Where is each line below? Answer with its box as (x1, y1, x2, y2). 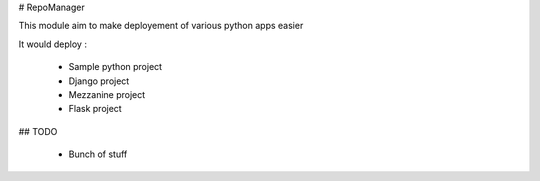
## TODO (18, 125, 58, 137)
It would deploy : (18, 38, 87, 50)
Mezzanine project (68, 88, 146, 100)
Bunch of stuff (68, 148, 128, 160)
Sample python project (68, 61, 163, 73)
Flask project (68, 103, 122, 115)
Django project (68, 75, 130, 87)
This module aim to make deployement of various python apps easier (18, 20, 304, 32)
